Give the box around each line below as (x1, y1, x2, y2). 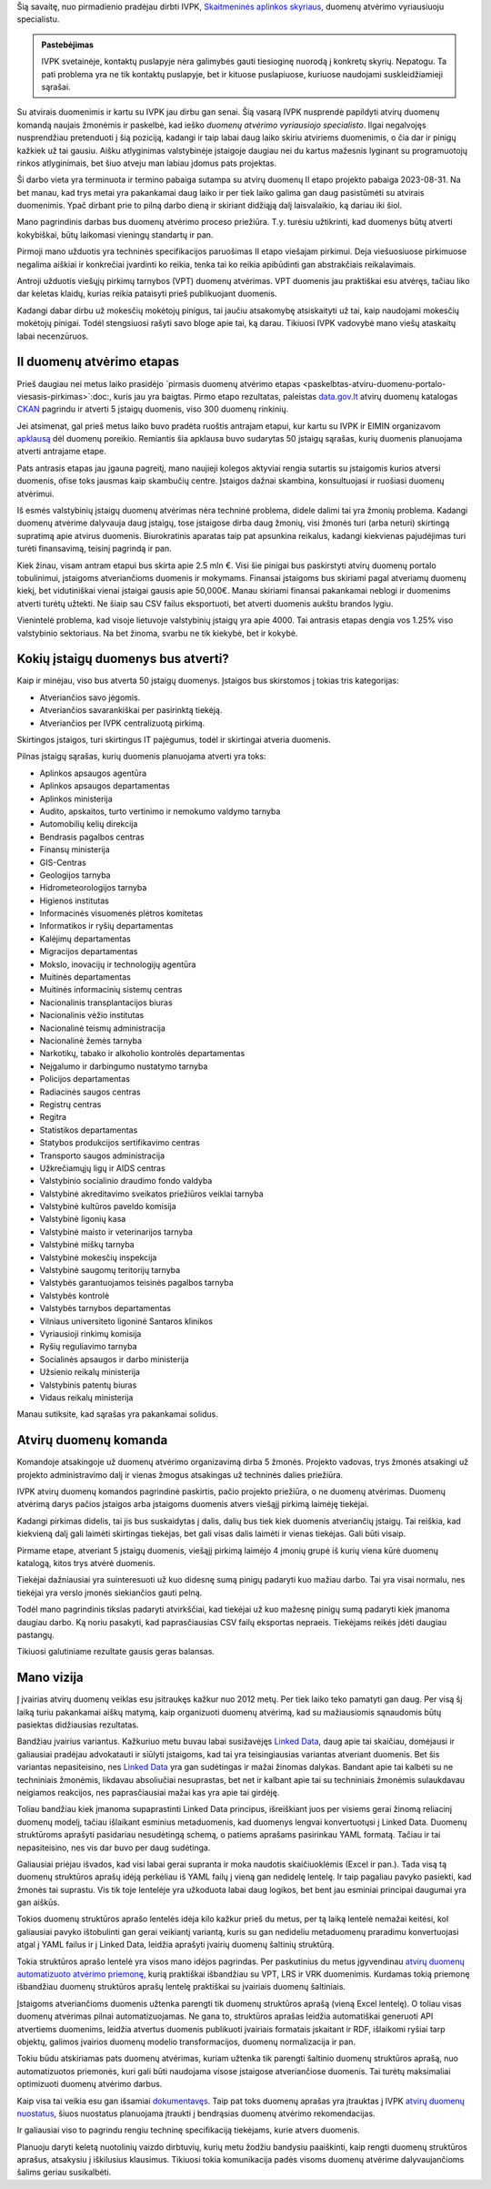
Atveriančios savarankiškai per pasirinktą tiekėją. (39, 705, 223, 716)
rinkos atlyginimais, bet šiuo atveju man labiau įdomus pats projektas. (16, 158, 277, 168)
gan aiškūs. (16, 1897, 60, 1908)
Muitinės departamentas (39, 972, 131, 983)
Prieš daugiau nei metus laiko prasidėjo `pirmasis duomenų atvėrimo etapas (16, 378, 301, 389)
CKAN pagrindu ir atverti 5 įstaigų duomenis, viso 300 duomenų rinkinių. (16, 403, 289, 414)
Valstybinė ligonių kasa (39, 1214, 126, 1225)
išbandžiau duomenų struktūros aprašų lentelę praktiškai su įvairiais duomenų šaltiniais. (16, 1981, 346, 1992)
